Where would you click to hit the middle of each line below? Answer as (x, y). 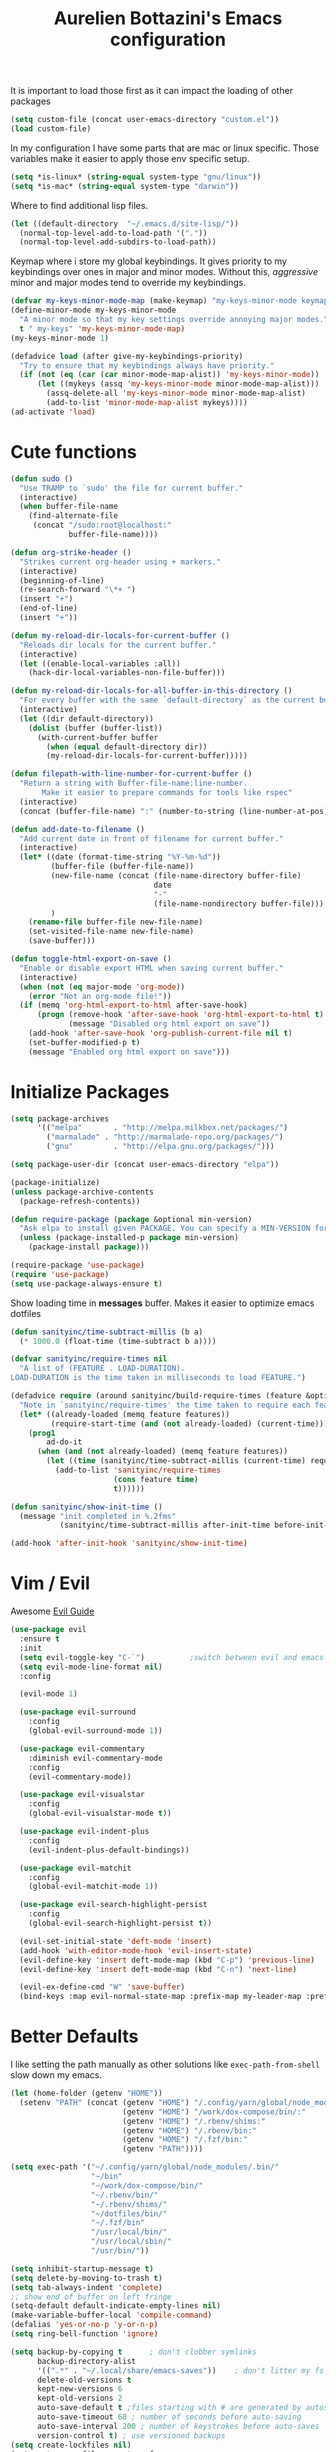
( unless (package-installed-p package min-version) (129, 1238)
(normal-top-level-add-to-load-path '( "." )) (113, 233)
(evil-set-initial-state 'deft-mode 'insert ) (116, 1941)
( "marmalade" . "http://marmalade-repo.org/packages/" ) (165, 1137)
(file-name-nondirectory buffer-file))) (239, 903)
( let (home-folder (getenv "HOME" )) (86, 2093)
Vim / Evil (50, 1583)
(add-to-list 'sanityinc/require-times (138, 1470)
